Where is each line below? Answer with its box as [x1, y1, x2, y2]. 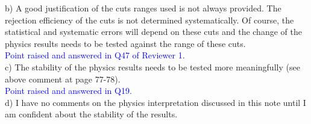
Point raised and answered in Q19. [5, 84, 132, 97]
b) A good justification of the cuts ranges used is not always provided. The [5, 2, 281, 14]
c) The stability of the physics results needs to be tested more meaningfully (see [5, 60, 300, 73]
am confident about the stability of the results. [5, 108, 178, 120]
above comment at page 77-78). [5, 72, 121, 85]
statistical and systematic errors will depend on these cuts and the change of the [5, 25, 302, 38]
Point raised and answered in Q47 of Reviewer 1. [5, 49, 185, 61]
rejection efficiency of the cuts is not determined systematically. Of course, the [5, 13, 294, 26]
